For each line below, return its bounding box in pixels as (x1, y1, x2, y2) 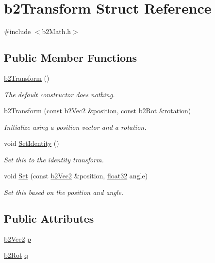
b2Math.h (42, 26, 71, 36)
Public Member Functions (4, 50, 137, 65)
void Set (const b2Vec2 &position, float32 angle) (4, 171, 148, 181)
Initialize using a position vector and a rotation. (4, 122, 147, 132)
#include (4, 26, 31, 36)
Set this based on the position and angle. (4, 187, 124, 197)
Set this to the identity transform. (4, 154, 104, 164)
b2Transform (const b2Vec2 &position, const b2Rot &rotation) (4, 105, 191, 116)
